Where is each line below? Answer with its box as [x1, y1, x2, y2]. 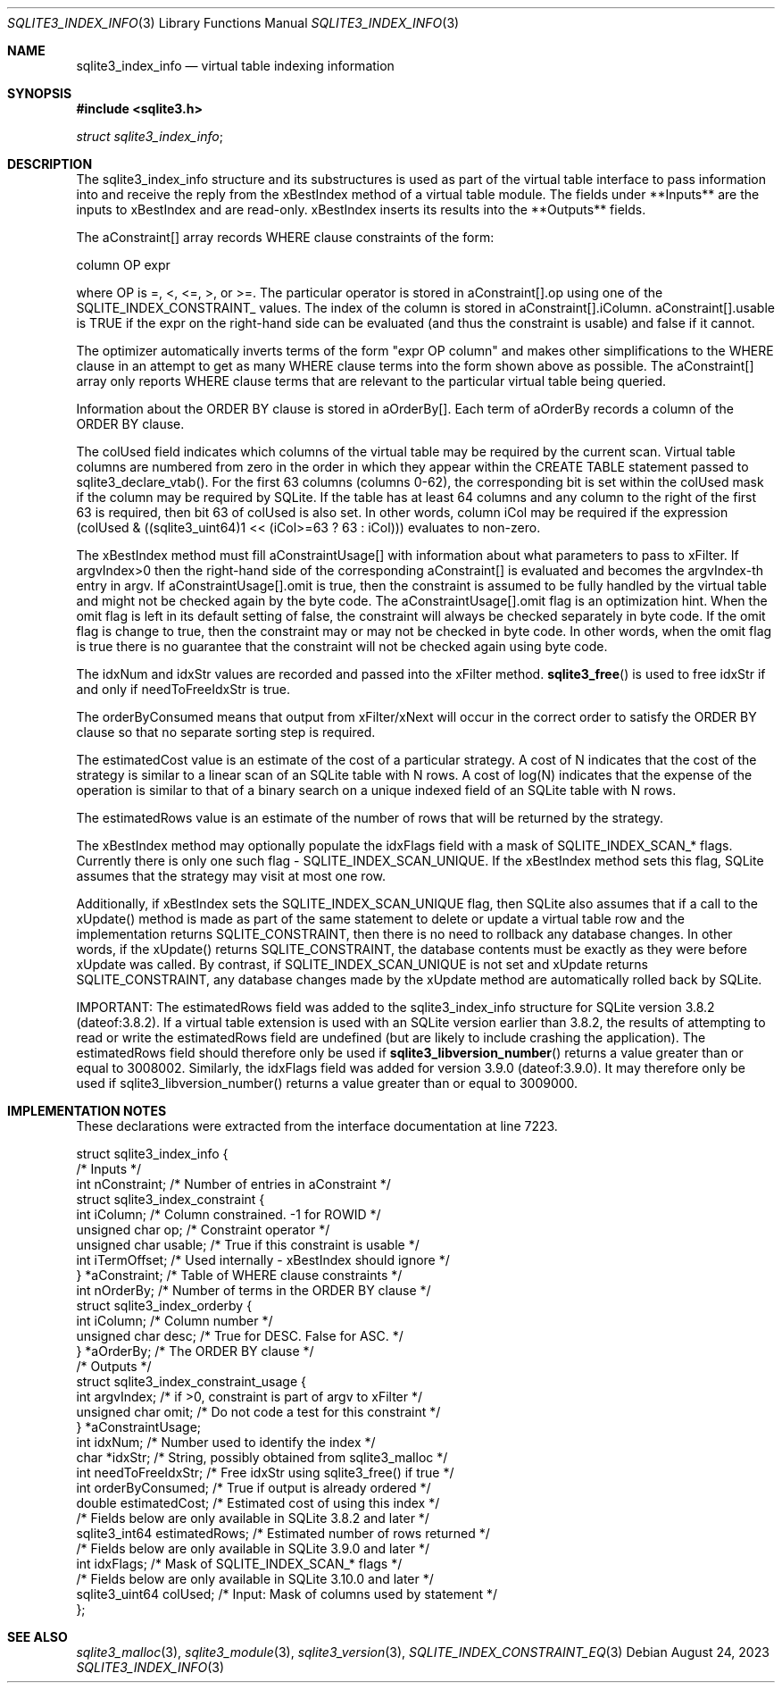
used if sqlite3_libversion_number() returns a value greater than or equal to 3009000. [76, 1075, 578, 1091]
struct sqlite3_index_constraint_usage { [76, 1374, 306, 1389]
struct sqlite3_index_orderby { [76, 1298, 253, 1313]
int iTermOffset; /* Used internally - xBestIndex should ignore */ [76, 1252, 450, 1267]
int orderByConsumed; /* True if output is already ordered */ [76, 1480, 431, 1495]
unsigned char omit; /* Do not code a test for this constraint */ [76, 1404, 441, 1419]
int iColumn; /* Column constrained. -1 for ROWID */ [76, 1207, 381, 1222]
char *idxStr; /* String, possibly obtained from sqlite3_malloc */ [76, 1450, 448, 1465]
